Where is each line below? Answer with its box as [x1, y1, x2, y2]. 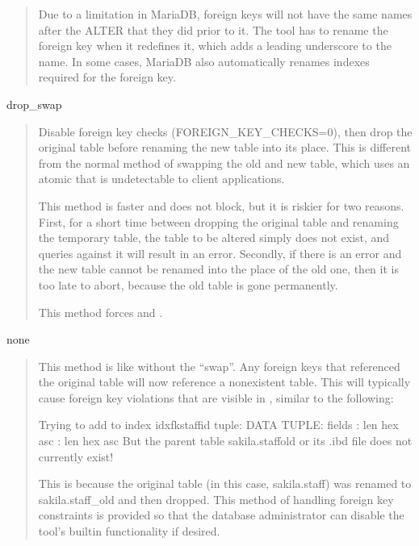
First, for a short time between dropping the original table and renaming [38, 213, 399, 230]
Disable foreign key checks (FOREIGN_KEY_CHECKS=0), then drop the [38, 123, 413, 140]
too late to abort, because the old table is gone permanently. [38, 276, 338, 293]
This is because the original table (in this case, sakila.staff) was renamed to [38, 475, 412, 492]
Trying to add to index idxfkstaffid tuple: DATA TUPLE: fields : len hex [38, 416, 399, 433]
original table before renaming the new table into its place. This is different [38, 139, 412, 156]
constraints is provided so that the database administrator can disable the [38, 506, 404, 523]
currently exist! [38, 448, 114, 465]
